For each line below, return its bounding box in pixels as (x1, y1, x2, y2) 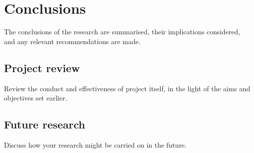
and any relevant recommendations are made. (4, 36, 141, 46)
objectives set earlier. (4, 93, 67, 103)
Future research (4, 117, 85, 132)
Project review (4, 60, 80, 75)
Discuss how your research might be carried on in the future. (4, 139, 187, 150)
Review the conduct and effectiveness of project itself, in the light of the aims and (4, 83, 251, 93)
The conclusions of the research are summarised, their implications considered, (4, 26, 240, 37)
